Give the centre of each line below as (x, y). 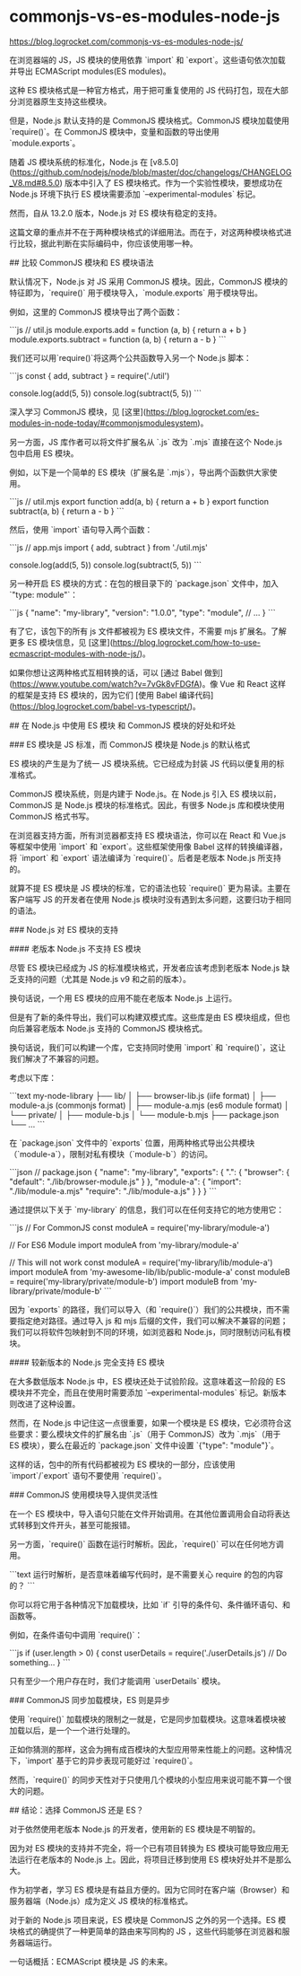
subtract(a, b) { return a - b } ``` (67, 511)
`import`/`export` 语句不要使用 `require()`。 (88, 1475)
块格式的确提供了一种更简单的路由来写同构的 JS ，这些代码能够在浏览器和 (146, 1931)
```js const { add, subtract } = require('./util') (90, 375)
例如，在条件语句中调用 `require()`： (76, 1635)
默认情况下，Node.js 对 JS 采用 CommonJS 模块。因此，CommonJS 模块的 (149, 281)
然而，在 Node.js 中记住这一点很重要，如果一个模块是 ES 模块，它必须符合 (146, 1423)
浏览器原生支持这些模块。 (64, 101)
